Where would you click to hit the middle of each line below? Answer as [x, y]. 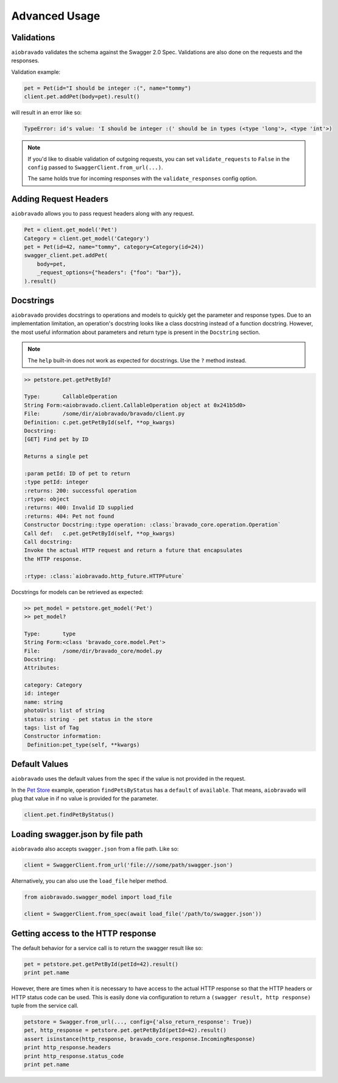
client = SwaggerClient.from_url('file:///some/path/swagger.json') [129, 865]
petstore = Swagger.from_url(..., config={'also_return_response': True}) [138, 1022]
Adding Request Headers [60, 199]
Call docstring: [48, 542]
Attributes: [42, 668]
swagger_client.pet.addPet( [66, 255]
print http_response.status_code [74, 1056]
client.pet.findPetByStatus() [69, 815]
